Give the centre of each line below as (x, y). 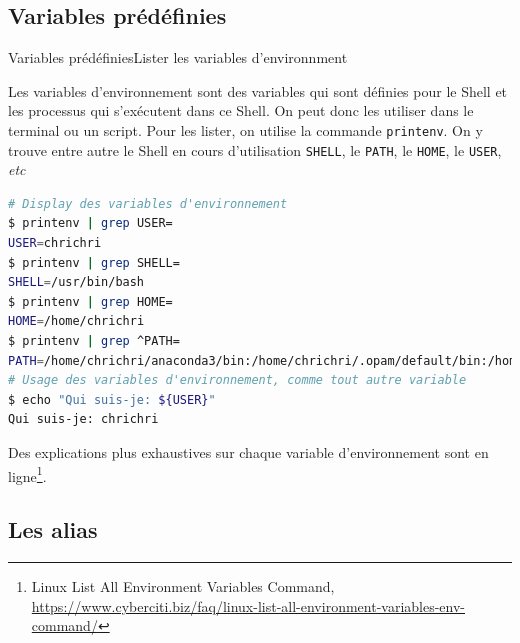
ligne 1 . (27, 474)
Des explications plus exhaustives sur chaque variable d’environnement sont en (248, 452)
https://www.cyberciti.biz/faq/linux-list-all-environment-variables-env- (248, 605)
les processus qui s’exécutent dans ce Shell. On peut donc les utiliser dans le (241, 110)
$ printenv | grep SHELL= (94, 262)
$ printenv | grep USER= (90, 223)
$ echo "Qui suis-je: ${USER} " (112, 399)
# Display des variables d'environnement (148, 203)
